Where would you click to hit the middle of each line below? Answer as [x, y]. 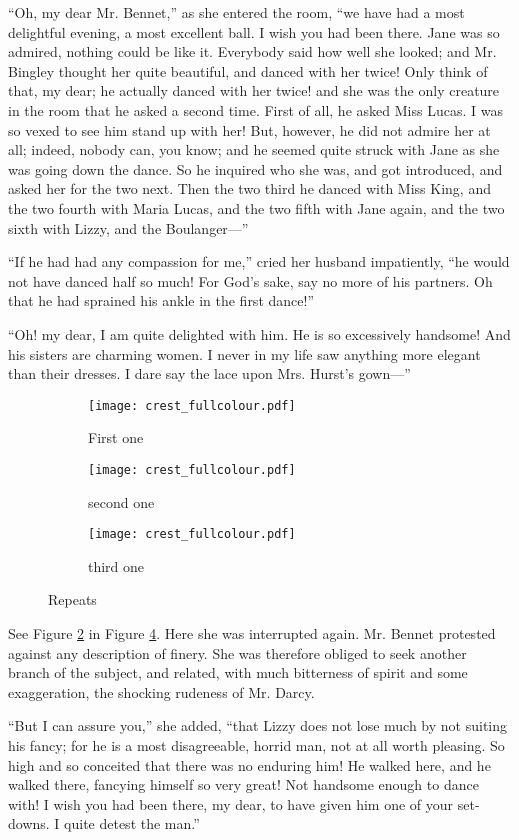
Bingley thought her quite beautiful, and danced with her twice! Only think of [248, 70]
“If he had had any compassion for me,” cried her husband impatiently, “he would [259, 261]
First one [116, 437]
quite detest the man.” [132, 823]
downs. [29, 823]
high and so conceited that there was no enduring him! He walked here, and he [249, 764]
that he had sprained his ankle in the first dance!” [161, 300]
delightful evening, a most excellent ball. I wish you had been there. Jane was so [254, 31]
